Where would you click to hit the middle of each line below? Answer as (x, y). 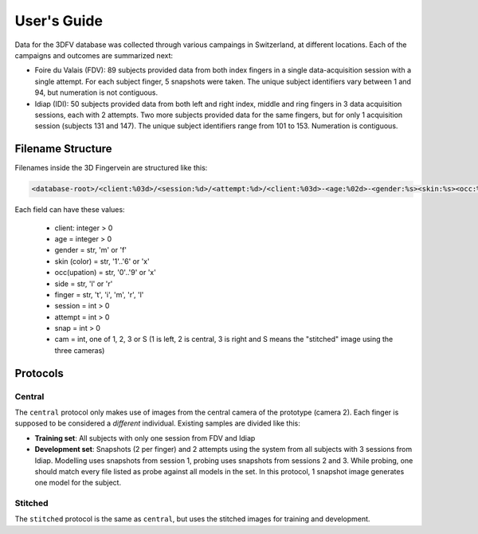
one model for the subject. (78, 483)
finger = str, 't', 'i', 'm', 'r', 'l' (99, 294)
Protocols (39, 373)
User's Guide (59, 21)
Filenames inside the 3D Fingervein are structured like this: (111, 168)
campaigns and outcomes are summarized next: (94, 55)
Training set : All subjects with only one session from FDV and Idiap (145, 438)
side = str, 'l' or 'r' (84, 284)
